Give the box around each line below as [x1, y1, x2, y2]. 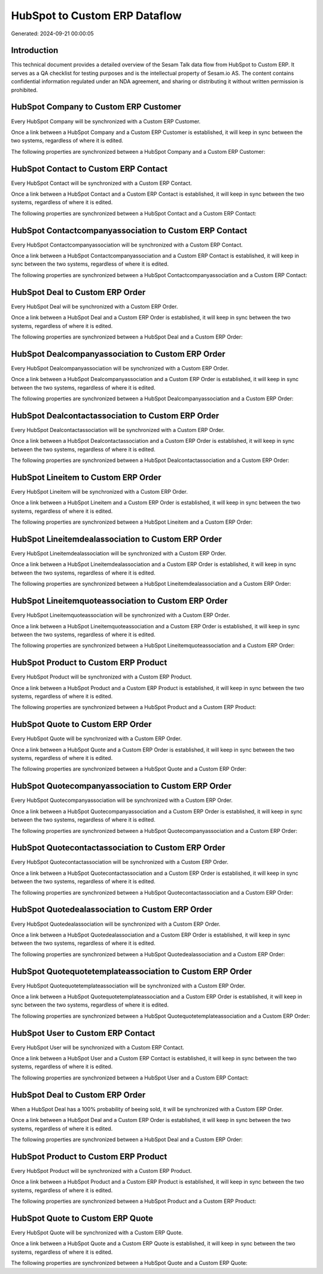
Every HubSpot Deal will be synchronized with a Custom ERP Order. [11, 303, 178, 310]
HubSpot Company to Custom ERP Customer [11, 102, 182, 112]
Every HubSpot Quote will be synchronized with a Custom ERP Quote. [11, 1229, 184, 1236]
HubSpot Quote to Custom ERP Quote [11, 1213, 154, 1223]
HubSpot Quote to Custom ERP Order [11, 719, 152, 729]
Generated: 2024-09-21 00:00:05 [11, 30, 94, 37]
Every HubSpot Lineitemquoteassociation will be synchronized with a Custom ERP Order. [11, 612, 230, 619]
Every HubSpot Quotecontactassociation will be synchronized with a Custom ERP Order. [11, 859, 228, 866]
